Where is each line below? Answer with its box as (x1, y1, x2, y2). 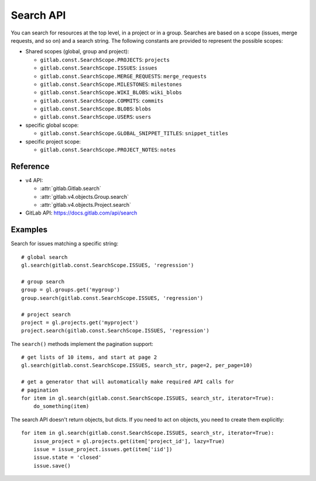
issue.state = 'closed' (33, 454, 102, 461)
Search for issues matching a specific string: (11, 240, 119, 247)
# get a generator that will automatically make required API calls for (21, 379, 234, 385)
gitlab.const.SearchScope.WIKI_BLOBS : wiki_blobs (40, 89, 183, 96)
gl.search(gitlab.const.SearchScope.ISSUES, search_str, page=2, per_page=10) (21, 362, 253, 369)
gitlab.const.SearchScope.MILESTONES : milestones (40, 81, 183, 88)
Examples (11, 225, 48, 235)
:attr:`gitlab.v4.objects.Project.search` (40, 202, 132, 209)
